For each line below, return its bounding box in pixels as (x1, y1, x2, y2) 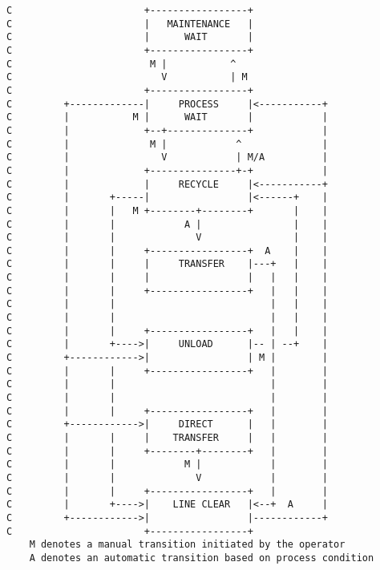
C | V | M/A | (6, 152, 328, 164)
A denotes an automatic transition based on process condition (29, 552, 374, 564)
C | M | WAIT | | (6, 111, 328, 123)
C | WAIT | (6, 31, 253, 43)
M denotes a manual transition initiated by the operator (29, 539, 346, 551)
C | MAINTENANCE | (6, 18, 253, 30)
